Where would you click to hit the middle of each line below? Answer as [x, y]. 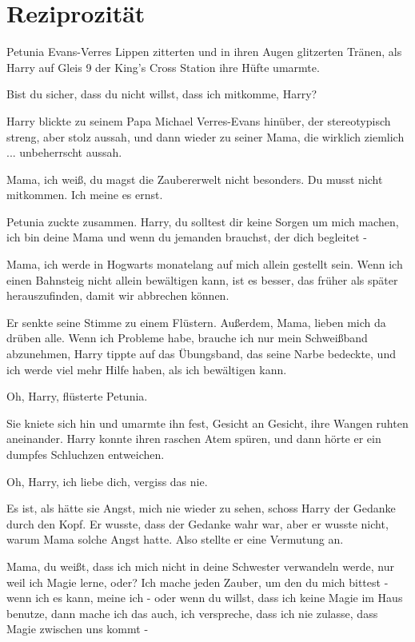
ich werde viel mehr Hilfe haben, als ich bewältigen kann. [147, 369]
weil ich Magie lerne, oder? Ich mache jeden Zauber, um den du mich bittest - [198, 582]
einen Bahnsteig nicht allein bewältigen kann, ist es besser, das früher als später [202, 279]
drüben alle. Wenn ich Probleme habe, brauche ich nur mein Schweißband [187, 338]
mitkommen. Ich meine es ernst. [85, 195]
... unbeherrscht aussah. [64, 152]
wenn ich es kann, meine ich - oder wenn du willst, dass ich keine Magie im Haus [205, 598]
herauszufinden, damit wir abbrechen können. [118, 295]
